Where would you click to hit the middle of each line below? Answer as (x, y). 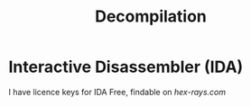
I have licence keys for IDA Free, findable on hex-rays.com (117, 92)
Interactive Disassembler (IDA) (126, 67)
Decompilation (151, 17)
